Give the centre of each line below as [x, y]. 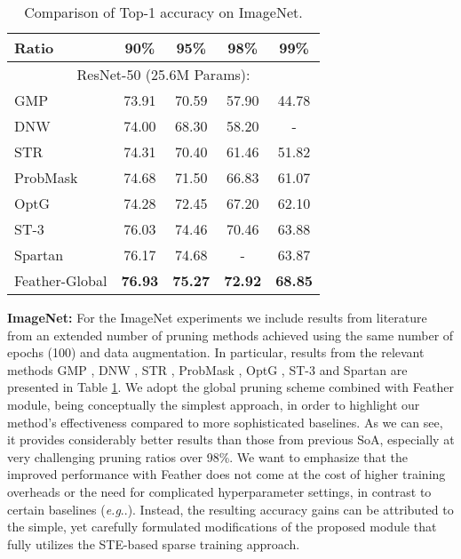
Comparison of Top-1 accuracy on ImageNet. [163, 12]
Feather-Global [61, 280]
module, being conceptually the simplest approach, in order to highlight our [214, 404]
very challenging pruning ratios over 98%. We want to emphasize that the [208, 456]
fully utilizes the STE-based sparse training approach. [154, 543]
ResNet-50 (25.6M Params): [163, 74]
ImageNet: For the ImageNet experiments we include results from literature [217, 317]
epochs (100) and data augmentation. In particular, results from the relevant [216, 352]
